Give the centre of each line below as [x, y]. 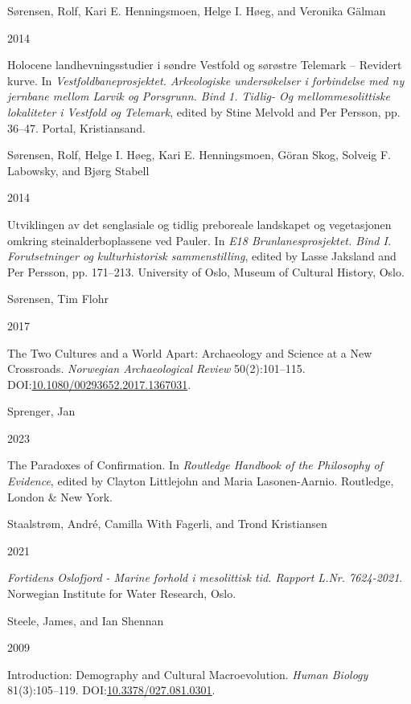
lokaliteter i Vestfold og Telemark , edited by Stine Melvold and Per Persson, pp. [204, 111]
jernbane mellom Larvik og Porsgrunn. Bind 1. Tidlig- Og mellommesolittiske [199, 96]
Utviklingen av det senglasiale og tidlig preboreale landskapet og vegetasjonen [199, 224]
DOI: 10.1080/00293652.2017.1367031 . [99, 384]
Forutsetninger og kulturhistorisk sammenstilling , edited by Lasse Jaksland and [202, 256]
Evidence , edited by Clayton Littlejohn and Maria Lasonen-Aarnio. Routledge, [201, 481]
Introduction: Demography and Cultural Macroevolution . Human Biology [188, 674]
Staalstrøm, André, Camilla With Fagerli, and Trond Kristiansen [167, 524]
